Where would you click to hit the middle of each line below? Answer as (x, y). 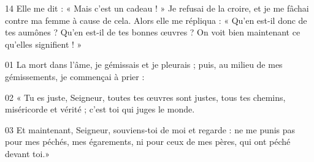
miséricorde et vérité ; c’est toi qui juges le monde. (100, 109)
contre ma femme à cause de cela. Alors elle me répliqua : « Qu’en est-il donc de (156, 20)
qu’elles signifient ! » (44, 44)
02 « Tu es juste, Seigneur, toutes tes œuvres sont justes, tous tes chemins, (145, 97)
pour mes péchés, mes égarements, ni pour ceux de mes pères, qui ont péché (148, 142)
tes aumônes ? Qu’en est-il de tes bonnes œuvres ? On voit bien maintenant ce (153, 32)
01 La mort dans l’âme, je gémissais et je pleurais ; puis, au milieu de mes (144, 64)
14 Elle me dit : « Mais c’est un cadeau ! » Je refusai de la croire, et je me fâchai (157, 8)
